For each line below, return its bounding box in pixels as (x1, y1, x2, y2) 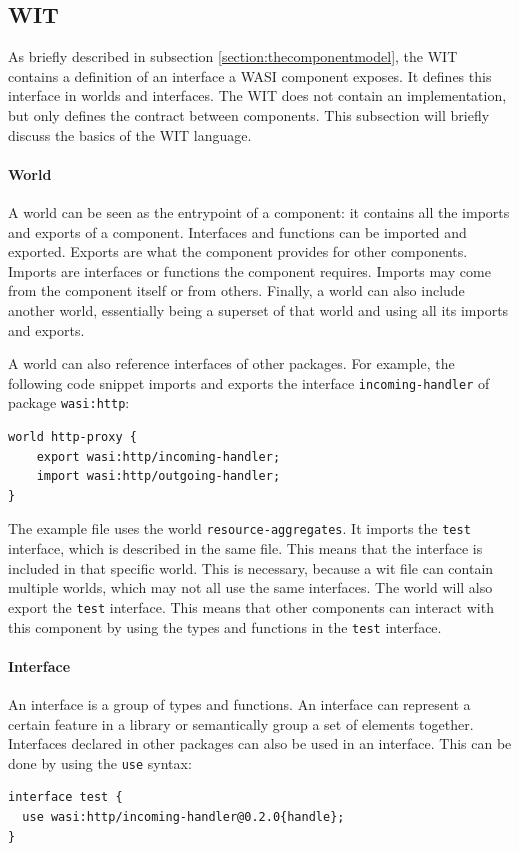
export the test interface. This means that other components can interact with (8, 596, 494, 617)
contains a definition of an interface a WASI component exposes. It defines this (8, 65, 492, 86)
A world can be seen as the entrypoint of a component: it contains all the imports (8, 201, 510, 222)
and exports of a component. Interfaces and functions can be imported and (8, 221, 467, 242)
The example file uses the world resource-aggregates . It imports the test (8, 518, 471, 539)
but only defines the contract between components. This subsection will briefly (8, 104, 490, 125)
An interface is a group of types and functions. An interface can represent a (8, 693, 471, 714)
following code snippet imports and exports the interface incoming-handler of (8, 372, 490, 393)
